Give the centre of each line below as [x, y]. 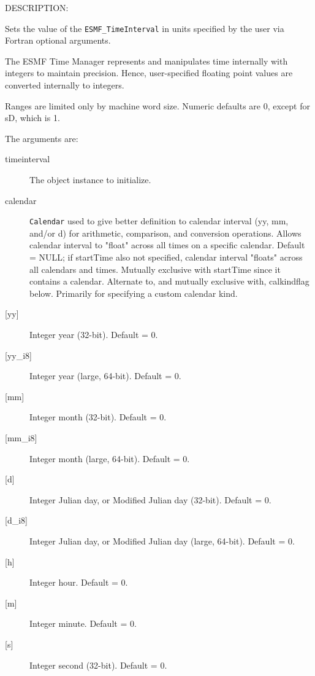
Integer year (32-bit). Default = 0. [94, 334]
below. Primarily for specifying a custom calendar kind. [134, 293]
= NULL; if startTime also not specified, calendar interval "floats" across [166, 257]
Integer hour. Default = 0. [79, 582]
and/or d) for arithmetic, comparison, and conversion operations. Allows [165, 233]
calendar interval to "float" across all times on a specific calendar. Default [167, 245]
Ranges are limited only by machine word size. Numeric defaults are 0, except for [157, 105]
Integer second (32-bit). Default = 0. [98, 665]
